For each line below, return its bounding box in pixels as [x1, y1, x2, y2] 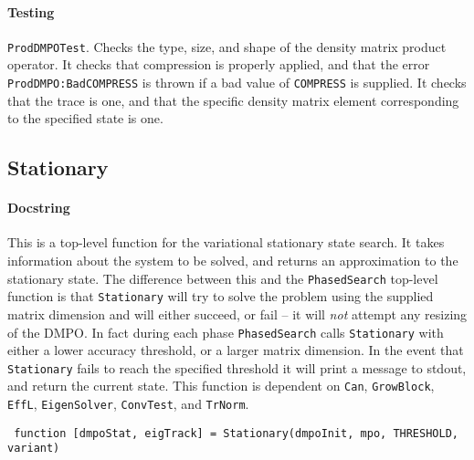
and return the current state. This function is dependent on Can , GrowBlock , [7, 376, 435, 395]
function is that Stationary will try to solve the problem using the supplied [7, 287, 434, 306]
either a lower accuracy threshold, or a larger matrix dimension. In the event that [7, 340, 464, 360]
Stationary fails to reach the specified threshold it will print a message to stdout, [7, 358, 467, 377]
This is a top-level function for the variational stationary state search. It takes [7, 233, 445, 252]
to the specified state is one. [7, 109, 163, 128]
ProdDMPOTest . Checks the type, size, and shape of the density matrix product [7, 37, 447, 56]
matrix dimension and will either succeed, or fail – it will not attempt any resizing [7, 304, 468, 323]
